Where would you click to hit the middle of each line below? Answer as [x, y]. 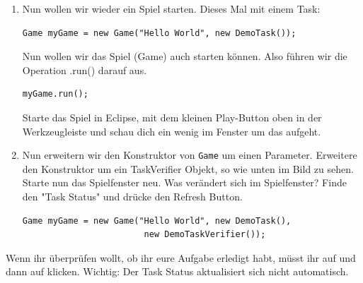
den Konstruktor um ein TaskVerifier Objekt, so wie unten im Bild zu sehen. [188, 168]
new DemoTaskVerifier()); [205, 235]
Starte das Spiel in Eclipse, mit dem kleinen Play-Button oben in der [172, 117]
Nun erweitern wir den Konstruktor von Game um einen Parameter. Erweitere [190, 155]
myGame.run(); [55, 94]
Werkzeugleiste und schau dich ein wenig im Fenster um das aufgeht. [172, 131]
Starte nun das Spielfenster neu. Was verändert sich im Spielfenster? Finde [184, 182]
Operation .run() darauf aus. [85, 70]
